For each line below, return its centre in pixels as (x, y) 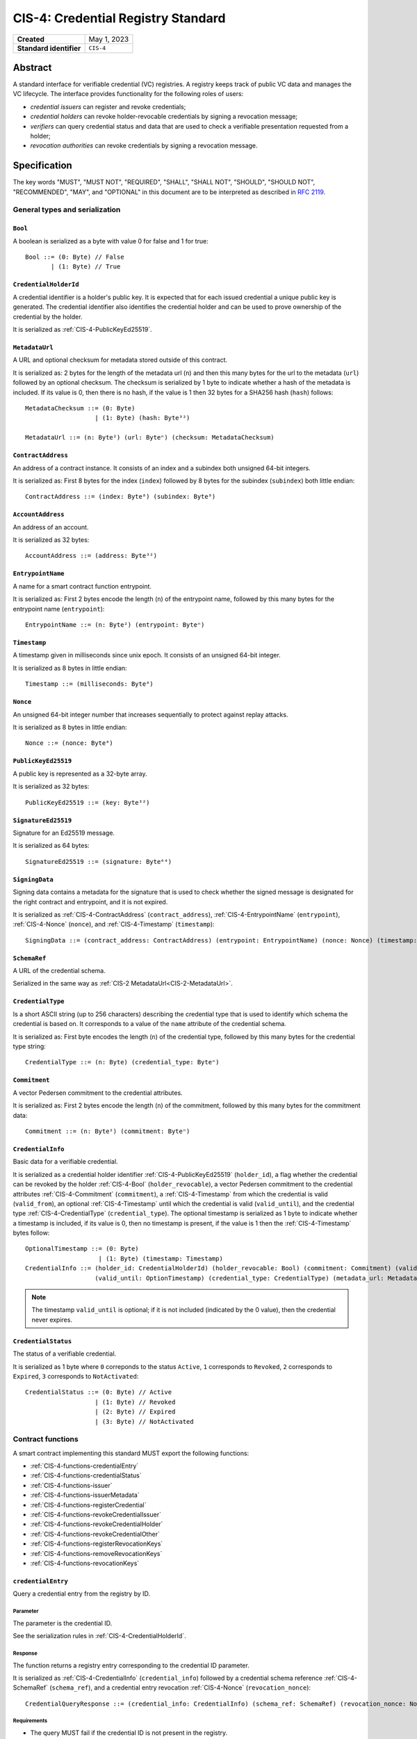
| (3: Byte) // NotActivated (144, 1421)
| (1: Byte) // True (86, 267)
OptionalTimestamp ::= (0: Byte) (82, 1249)
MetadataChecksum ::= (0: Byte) (80, 408)
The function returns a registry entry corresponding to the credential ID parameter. (131, 1665)
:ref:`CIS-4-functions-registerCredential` (88, 1505)
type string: (30, 1046)
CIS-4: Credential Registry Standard (119, 18)
